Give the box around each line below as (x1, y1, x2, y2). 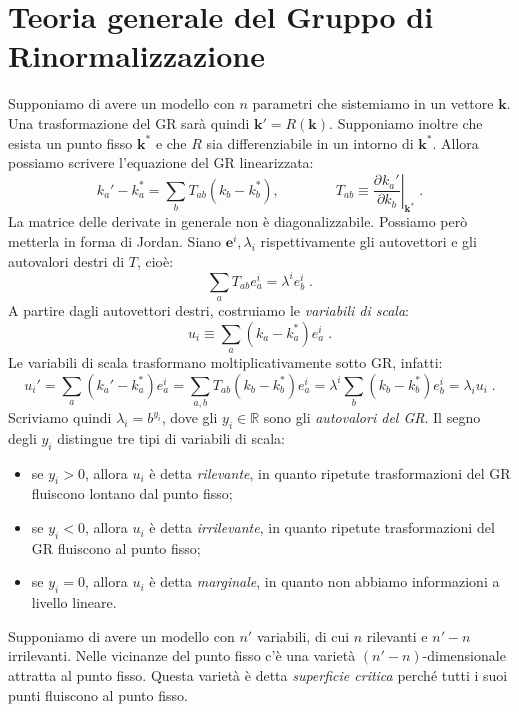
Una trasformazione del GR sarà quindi (8, 112, 250, 133)
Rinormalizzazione (8, 35, 265, 76)
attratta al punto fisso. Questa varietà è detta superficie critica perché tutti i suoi (8, 665, 508, 686)
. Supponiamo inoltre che (329, 112, 483, 133)
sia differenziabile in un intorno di (206, 132, 414, 153)
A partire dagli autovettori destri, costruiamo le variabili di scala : (8, 300, 409, 321)
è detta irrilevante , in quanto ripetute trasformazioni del (149, 517, 495, 538)
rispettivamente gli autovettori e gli (260, 231, 477, 252)
